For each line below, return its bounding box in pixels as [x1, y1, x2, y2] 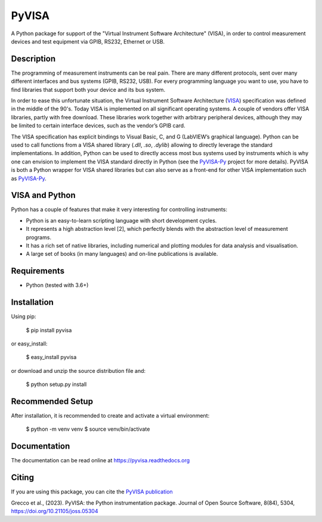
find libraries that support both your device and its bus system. [11, 86, 166, 93]
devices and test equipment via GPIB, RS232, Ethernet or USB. [11, 38, 165, 45]
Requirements [11, 266, 65, 276]
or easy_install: [11, 340, 48, 347]
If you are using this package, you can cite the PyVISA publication [11, 488, 173, 495]
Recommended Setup [11, 396, 94, 406]
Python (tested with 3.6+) [26, 282, 89, 289]
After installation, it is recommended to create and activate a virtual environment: [11, 412, 210, 419]
